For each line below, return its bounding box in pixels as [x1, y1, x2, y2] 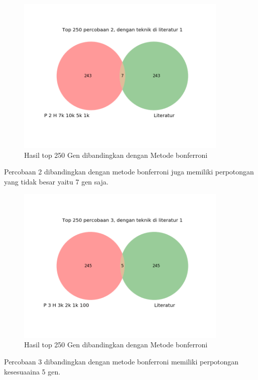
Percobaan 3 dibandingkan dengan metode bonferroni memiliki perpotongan [4, 356, 239, 366]
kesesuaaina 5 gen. [4, 366, 61, 376]
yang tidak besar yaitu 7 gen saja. [4, 176, 108, 186]
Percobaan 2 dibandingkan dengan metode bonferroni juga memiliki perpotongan [4, 166, 254, 177]
